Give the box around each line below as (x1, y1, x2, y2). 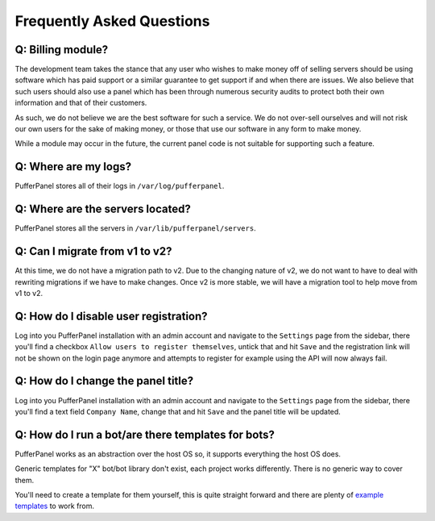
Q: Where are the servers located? (14, 202, 191, 216)
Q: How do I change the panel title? (14, 374, 194, 388)
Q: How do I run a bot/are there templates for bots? (14, 427, 275, 441)
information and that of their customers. (14, 98, 147, 108)
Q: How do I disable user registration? (14, 309, 209, 323)
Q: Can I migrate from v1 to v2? (14, 244, 172, 258)
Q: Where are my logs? (14, 160, 132, 173)
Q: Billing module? (14, 43, 109, 56)
